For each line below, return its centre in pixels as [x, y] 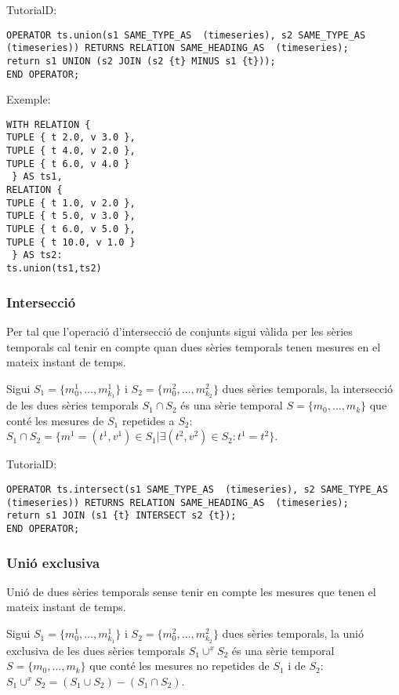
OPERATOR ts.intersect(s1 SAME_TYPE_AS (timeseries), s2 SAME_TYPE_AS [197, 490]
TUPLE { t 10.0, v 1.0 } [71, 242]
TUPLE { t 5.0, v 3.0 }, [71, 216]
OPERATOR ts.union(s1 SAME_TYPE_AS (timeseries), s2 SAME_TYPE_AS [186, 35]
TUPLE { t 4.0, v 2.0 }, [71, 151]
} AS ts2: [37, 255]
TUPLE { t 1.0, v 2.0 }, [71, 203]
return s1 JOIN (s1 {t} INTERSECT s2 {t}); [122, 516]
